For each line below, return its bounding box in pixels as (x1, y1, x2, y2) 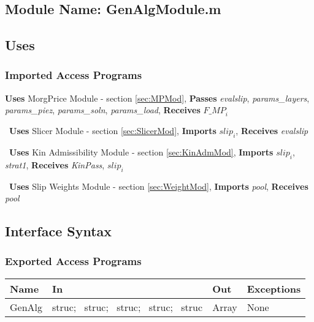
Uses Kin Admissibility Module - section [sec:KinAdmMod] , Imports (9, 145, 274, 158)
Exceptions (247, 281, 301, 296)
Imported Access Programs (5, 67, 142, 83)
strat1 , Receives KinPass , (5, 158, 105, 171)
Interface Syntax (5, 222, 112, 241)
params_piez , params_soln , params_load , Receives (5, 103, 201, 116)
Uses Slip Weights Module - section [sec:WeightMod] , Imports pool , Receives (9, 179, 308, 192)
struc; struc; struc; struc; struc (52, 299, 203, 314)
